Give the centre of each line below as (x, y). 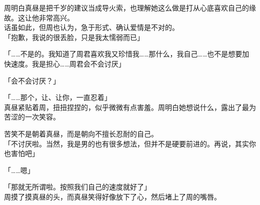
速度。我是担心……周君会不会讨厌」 (68, 63)
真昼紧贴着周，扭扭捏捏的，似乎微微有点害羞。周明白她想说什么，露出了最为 (130, 107)
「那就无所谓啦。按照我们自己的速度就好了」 (77, 187)
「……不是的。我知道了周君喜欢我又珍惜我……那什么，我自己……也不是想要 (123, 54)
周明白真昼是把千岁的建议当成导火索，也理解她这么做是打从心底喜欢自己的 (126, 7)
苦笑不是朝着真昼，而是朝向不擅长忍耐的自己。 (81, 133)
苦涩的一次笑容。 (32, 117)
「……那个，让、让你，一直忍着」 (58, 97)
